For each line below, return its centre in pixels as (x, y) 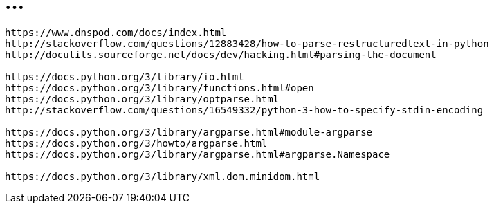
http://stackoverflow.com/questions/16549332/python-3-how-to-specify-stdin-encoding (244, 110)
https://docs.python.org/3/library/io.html (125, 76)
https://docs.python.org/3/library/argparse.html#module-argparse (189, 132)
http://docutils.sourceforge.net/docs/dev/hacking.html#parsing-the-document (221, 54)
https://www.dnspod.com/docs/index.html (116, 32)
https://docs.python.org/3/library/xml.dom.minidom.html (163, 176)
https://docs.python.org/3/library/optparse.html (142, 99)
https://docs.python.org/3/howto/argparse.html (136, 143)
